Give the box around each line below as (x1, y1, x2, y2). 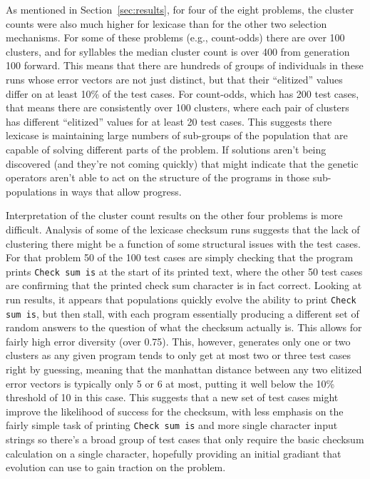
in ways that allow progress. (59, 183, 182, 198)
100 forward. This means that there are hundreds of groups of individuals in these (6, 58, 364, 73)
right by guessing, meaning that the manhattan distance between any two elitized (6, 362, 362, 377)
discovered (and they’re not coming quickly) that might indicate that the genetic (6, 156, 359, 171)
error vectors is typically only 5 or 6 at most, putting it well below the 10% (6, 375, 335, 390)
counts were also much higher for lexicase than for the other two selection (6, 16, 327, 31)
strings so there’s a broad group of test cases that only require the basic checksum (6, 432, 364, 447)
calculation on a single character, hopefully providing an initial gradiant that (6, 445, 341, 460)
